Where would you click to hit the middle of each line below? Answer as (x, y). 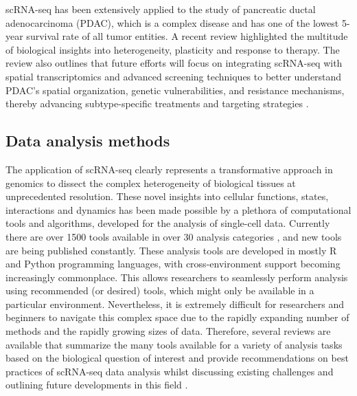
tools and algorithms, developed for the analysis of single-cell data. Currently (168, 223)
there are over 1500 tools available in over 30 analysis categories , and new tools (174, 236)
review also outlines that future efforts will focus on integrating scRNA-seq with (174, 63)
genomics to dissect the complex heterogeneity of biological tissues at (151, 183)
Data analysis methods (88, 141)
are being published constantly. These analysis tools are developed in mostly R (171, 250)
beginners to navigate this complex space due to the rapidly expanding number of (177, 317)
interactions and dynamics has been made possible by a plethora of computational (178, 209)
